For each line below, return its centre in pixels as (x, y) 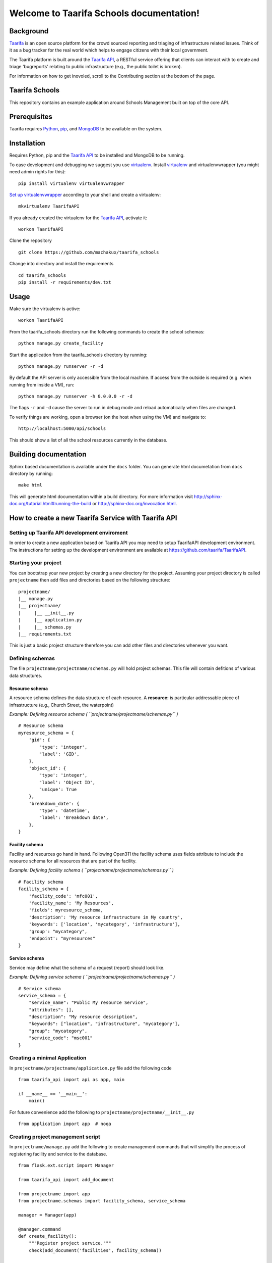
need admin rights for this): (37, 172)
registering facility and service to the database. (58, 1154)
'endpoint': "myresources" (62, 938)
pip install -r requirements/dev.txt (65, 282)
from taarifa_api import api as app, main (72, 1080)
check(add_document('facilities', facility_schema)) (95, 1250)
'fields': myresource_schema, (66, 910)
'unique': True (58, 789)
